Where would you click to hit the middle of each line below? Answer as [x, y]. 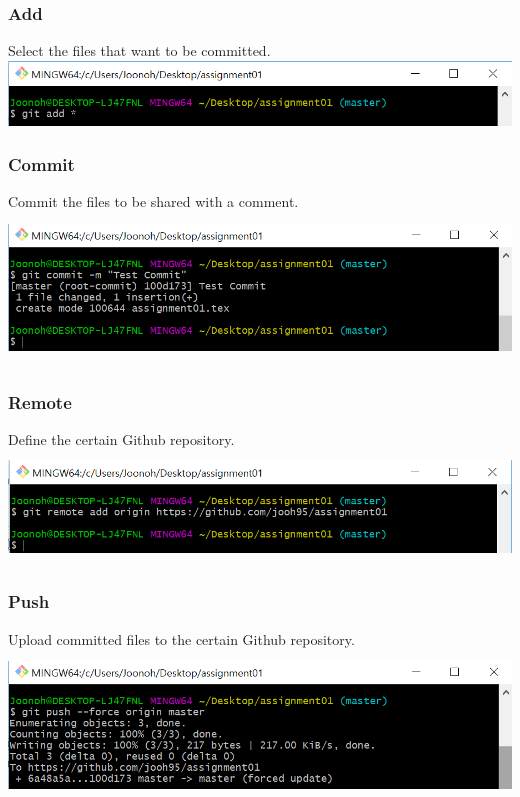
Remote [40, 401]
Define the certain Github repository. [121, 439]
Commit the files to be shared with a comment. [153, 201]
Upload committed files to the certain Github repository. [181, 638]
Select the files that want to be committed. [139, 50]
